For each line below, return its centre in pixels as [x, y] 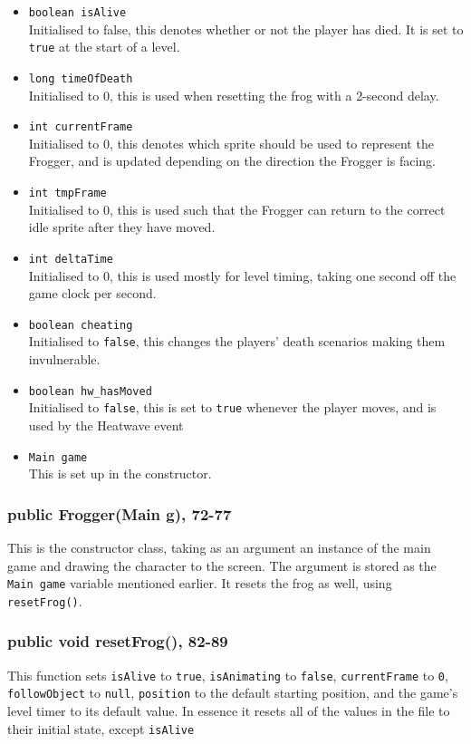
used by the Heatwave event [106, 425]
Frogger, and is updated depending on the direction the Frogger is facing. [232, 161]
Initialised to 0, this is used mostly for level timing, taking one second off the [242, 275]
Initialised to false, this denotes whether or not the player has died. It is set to [246, 29]
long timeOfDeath [81, 78]
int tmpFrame [67, 193]
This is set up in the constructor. [120, 473]
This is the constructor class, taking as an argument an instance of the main [219, 547]
